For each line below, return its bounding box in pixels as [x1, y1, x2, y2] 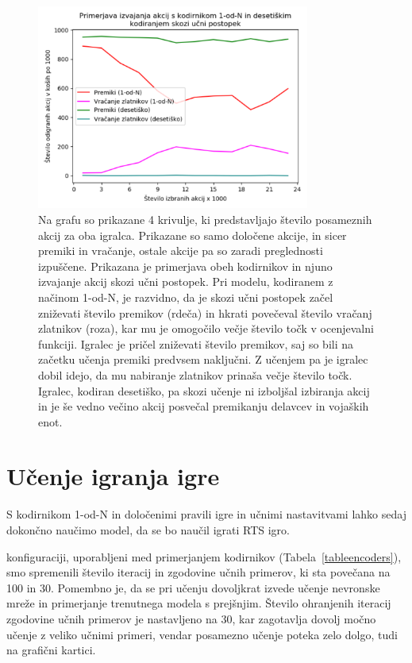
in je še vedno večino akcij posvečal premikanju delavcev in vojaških [38, 398, 369, 414]
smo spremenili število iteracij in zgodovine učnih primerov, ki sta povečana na [6, 564, 391, 580]
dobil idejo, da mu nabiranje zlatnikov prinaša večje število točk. [38, 366, 352, 383]
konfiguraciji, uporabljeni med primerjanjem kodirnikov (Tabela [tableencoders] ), [6, 548, 402, 565]
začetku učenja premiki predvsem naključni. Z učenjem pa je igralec [38, 351, 368, 368]
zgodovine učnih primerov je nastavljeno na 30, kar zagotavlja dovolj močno [6, 610, 376, 626]
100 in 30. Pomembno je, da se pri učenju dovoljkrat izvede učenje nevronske [6, 579, 380, 596]
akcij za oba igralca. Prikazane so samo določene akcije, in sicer [38, 226, 347, 243]
